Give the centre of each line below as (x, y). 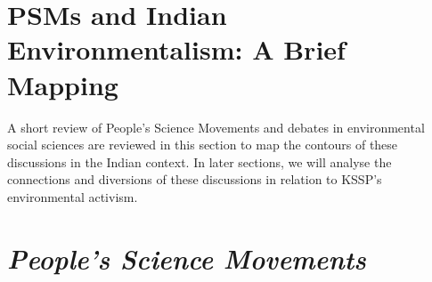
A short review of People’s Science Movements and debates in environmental (216, 127)
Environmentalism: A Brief (176, 49)
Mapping (63, 84)
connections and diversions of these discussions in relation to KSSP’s (195, 179)
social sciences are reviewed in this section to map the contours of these (203, 145)
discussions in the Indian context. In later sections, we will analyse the (200, 161)
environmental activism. (73, 196)
